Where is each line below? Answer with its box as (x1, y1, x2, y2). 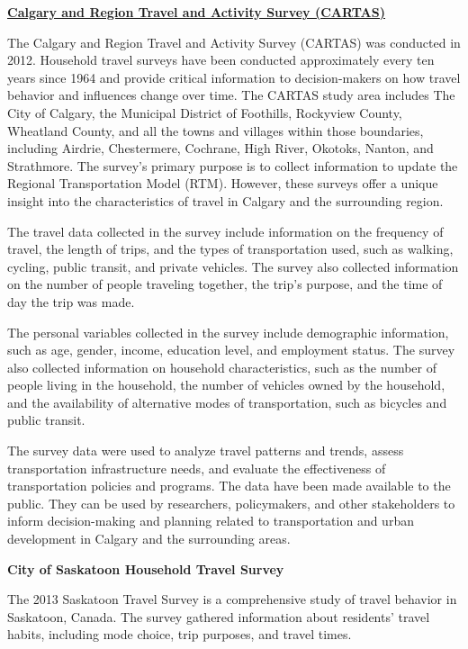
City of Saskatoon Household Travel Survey (7, 559, 284, 578)
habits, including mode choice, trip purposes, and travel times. (7, 625, 352, 644)
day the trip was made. (7, 292, 135, 311)
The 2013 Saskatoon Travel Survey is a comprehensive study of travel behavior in (7, 590, 457, 608)
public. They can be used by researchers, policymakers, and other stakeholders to (7, 493, 455, 512)
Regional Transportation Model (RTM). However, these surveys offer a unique (7, 174, 438, 193)
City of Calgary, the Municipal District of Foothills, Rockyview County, (7, 103, 402, 122)
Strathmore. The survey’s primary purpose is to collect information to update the (7, 156, 458, 175)
